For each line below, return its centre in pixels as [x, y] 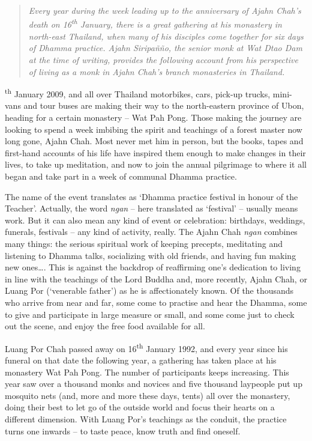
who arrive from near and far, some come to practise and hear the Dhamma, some [156, 302]
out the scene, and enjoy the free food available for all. [105, 326]
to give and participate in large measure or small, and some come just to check [150, 314]
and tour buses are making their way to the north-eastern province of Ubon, [164, 105]
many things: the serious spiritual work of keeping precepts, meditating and [144, 243]
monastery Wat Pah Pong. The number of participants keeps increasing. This [147, 372]
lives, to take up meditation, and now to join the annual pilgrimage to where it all [156, 164]
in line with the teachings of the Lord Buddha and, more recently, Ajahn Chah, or [156, 278]
